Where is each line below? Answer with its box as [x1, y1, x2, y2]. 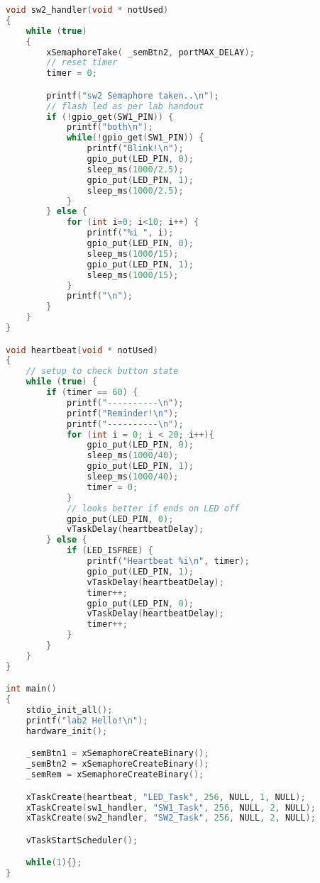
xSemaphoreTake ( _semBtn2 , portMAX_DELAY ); [46, 47, 255, 57]
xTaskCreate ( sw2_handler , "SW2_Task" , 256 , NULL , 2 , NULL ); [26, 813, 316, 823]
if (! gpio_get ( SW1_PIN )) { [46, 111, 174, 122]
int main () [6, 684, 57, 694]
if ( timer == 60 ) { [46, 387, 138, 398]
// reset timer [46, 57, 118, 68]
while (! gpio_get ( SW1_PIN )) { [66, 133, 204, 143]
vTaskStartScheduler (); [26, 835, 138, 845]
